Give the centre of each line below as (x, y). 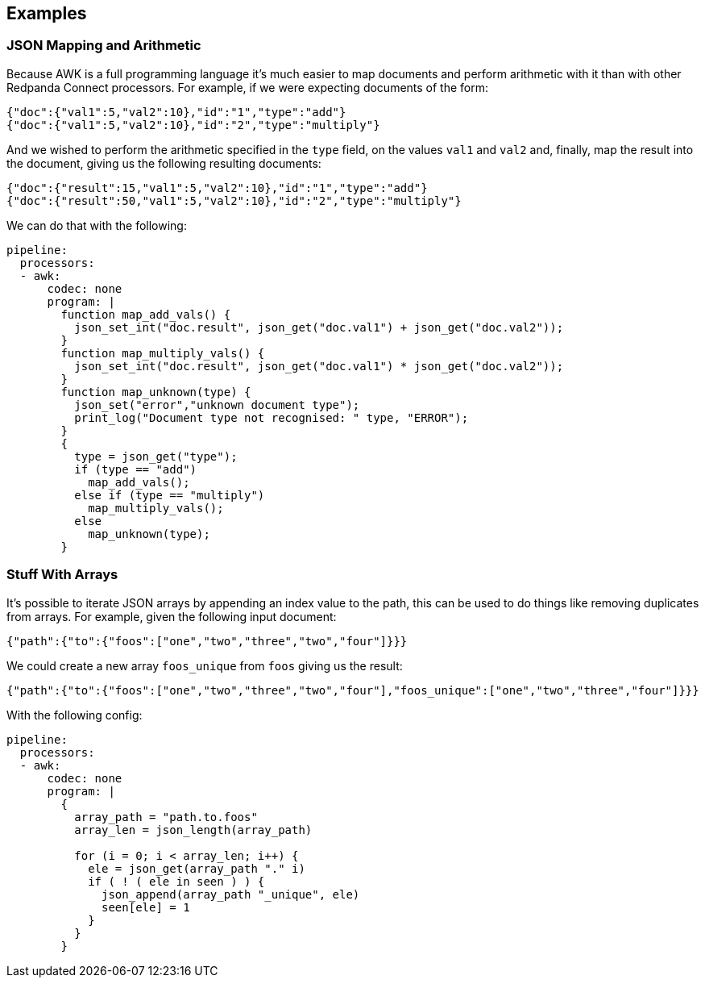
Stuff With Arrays (62, 575)
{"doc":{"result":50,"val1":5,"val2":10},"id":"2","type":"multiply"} (234, 200)
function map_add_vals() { (146, 314)
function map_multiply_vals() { (163, 353)
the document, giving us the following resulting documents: (164, 163)
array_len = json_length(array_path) (193, 830)
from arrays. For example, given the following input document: (172, 616)
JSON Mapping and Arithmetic (104, 46)
